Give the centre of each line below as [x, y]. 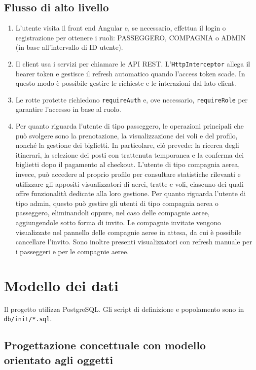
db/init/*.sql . [28, 319]
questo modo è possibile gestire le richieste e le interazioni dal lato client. [126, 83]
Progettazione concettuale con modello [105, 345]
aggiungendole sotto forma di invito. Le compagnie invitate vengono [118, 222]
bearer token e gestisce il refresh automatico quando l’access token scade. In [130, 73]
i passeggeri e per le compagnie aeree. [72, 251]
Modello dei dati [61, 285]
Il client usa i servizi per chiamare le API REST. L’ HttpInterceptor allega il [133, 63]
